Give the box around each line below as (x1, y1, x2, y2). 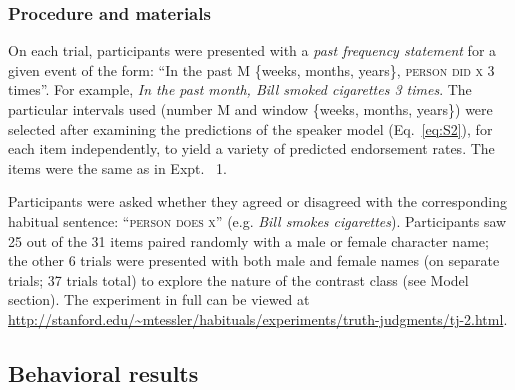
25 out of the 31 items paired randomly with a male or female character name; (8, 230, 489, 251)
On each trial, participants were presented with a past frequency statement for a (8, 40, 497, 61)
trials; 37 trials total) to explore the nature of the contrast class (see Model (8, 269, 469, 290)
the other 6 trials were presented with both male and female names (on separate (8, 250, 500, 271)
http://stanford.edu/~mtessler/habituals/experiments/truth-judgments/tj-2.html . (8, 308, 508, 329)
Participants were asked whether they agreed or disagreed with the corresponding (8, 191, 507, 212)
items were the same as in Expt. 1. (8, 157, 227, 178)
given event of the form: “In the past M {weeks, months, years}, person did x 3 (8, 59, 495, 80)
